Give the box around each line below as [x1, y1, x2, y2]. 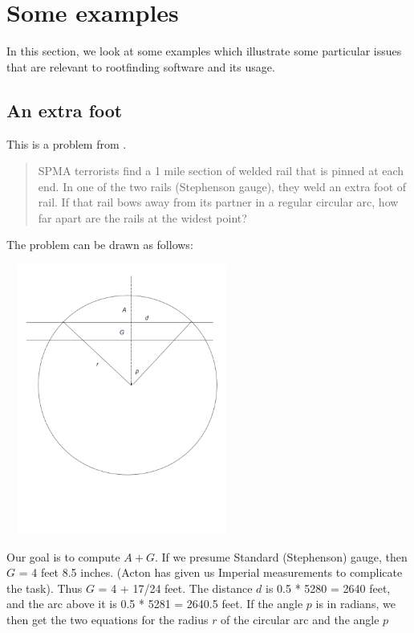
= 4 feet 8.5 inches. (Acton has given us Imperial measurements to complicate [18, 564, 403, 581]
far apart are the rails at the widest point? [38, 209, 247, 226]
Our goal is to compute [6, 548, 120, 565]
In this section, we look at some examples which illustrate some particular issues [6, 43, 402, 59]
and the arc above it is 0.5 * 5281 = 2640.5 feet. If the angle [6, 595, 303, 612]
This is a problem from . [6, 135, 127, 152]
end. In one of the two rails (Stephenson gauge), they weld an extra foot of [38, 178, 407, 194]
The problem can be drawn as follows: [6, 236, 193, 253]
